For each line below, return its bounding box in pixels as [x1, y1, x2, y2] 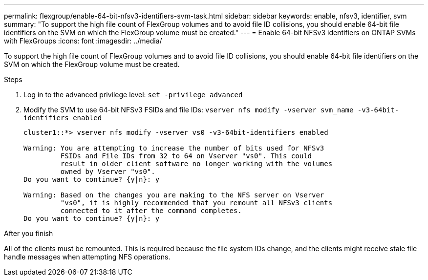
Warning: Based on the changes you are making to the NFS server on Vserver [23, 191, 324, 199]
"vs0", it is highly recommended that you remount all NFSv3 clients [60, 199, 333, 207]
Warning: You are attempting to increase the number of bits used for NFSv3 [23, 144, 324, 152]
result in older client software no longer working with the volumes [60, 160, 333, 168]
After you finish [4, 229, 53, 237]
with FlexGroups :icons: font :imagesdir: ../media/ [4, 37, 162, 45]
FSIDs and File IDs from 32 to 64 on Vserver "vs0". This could [60, 152, 312, 160]
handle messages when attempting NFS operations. [4, 253, 171, 261]
